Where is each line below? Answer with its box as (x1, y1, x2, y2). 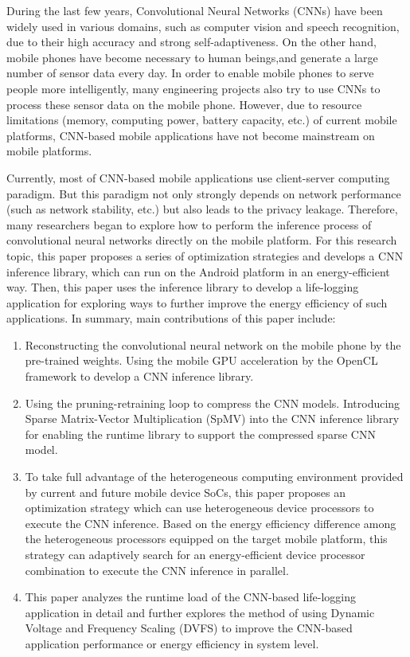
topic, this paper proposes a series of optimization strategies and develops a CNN (6, 247, 404, 264)
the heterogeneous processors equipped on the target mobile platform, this (25, 530, 388, 547)
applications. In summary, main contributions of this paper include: (6, 310, 336, 327)
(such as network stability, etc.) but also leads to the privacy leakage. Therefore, (6, 201, 398, 217)
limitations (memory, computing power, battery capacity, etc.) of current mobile (6, 111, 397, 128)
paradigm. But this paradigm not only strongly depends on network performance (6, 185, 401, 201)
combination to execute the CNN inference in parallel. (25, 561, 289, 578)
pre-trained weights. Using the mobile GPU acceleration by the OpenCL (25, 352, 378, 369)
